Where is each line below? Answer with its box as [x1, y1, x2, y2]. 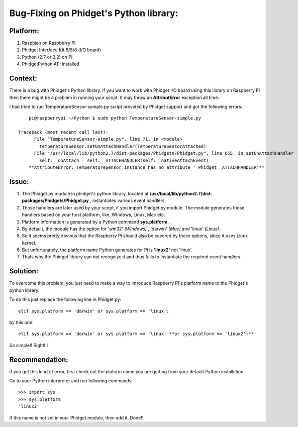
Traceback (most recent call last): [18, 130, 109, 135]
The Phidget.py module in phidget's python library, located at [22, 190, 149, 196]
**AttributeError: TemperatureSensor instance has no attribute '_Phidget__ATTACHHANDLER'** [28, 165, 265, 170]
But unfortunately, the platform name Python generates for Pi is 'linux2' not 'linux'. [22, 247, 193, 253]
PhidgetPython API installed [22, 61, 80, 67]
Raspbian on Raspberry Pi [22, 40, 76, 46]
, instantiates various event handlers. [89, 197, 166, 203]
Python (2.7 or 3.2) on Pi [22, 54, 73, 60]
